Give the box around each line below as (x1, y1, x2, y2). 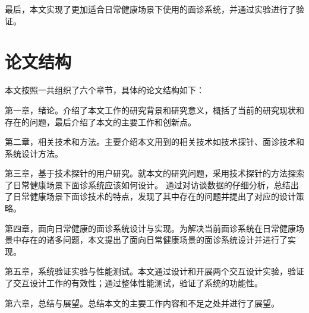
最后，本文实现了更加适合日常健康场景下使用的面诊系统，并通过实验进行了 (5, 3, 296, 15)
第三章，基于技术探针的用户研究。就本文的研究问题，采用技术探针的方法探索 (5, 167, 304, 179)
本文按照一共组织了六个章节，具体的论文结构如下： (5, 84, 204, 96)
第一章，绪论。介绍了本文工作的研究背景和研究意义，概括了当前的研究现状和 (5, 103, 304, 116)
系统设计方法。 (5, 147, 63, 159)
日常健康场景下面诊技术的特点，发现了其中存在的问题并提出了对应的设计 (12, 190, 296, 203)
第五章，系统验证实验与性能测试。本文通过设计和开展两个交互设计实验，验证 (5, 265, 304, 277)
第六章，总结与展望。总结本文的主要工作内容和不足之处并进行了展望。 (5, 296, 279, 309)
